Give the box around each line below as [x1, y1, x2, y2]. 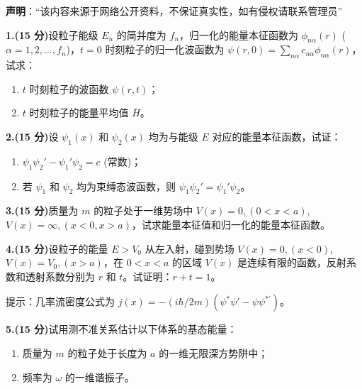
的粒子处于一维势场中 [94, 203, 193, 218]
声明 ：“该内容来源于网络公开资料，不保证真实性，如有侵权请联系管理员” [6, 4, 343, 18]
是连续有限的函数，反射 [237, 255, 347, 270]
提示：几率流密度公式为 [6, 294, 115, 309]
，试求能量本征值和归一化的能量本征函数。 [132, 217, 330, 231]
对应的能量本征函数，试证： [212, 128, 341, 143]
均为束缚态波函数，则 [77, 178, 176, 193]
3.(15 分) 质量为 [6, 203, 79, 218]
